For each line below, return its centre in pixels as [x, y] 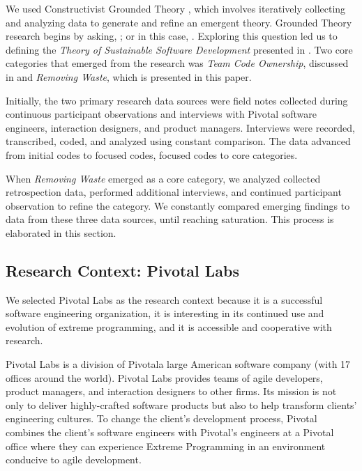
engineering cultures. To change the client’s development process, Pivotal [161, 418]
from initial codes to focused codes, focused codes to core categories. [152, 154]
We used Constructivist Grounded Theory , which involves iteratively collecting [176, 8]
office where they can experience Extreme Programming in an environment [166, 446]
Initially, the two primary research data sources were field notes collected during [177, 100]
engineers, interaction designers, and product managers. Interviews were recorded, [180, 127]
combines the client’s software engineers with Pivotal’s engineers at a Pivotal [170, 432]
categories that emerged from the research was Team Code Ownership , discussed [177, 63]
